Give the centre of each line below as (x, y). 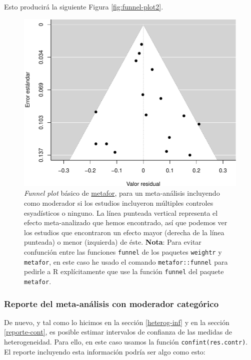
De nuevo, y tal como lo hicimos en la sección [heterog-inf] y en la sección (117, 322)
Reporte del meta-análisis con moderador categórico (111, 303)
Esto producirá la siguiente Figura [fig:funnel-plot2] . (84, 6)
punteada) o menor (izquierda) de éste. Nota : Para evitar (113, 242)
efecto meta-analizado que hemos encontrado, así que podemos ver (126, 222)
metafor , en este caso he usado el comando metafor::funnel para (126, 261)
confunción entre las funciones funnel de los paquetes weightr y (123, 252)
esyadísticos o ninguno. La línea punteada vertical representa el (121, 212)
